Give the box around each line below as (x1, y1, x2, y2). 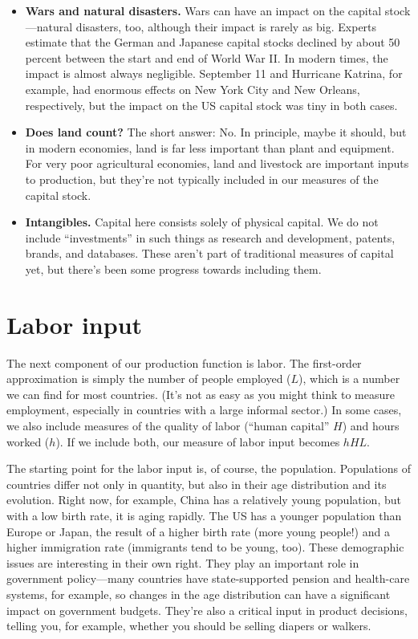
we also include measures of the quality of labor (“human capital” (6, 417, 330, 433)
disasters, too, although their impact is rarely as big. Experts (75, 18, 377, 35)
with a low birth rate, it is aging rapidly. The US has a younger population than (6, 507, 402, 523)
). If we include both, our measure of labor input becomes (55, 433, 340, 450)
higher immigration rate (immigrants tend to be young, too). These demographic (6, 539, 404, 556)
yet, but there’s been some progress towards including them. (25, 260, 322, 277)
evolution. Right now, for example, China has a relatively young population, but (6, 491, 401, 508)
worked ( (6, 433, 50, 450)
